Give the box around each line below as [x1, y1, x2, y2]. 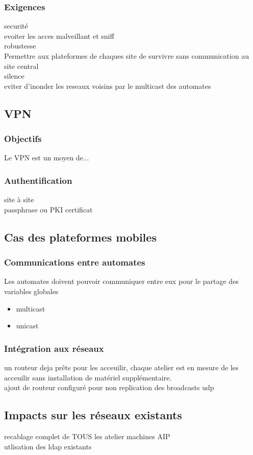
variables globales [4, 285, 59, 296]
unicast [16, 320, 39, 331]
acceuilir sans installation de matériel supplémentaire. [4, 372, 172, 382]
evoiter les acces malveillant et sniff [4, 30, 114, 41]
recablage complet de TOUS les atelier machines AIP [4, 430, 170, 441]
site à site [4, 194, 34, 205]
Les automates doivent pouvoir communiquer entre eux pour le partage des [4, 276, 239, 286]
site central [4, 60, 39, 71]
